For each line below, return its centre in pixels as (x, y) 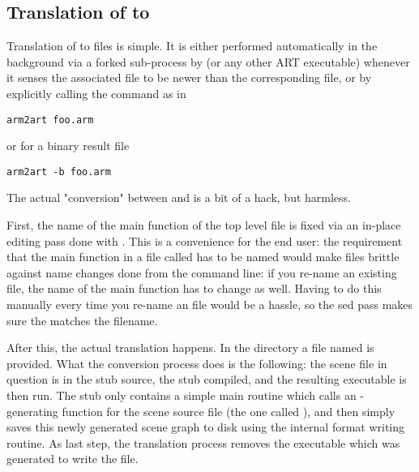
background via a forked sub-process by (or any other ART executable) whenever (208, 61)
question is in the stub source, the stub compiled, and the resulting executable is (207, 379)
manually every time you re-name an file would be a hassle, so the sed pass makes (210, 305)
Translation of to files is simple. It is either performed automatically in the (192, 46)
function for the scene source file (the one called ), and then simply (229, 411)
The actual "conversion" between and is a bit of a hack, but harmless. (179, 197)
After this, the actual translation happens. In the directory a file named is (190, 348)
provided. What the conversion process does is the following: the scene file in (197, 363)
